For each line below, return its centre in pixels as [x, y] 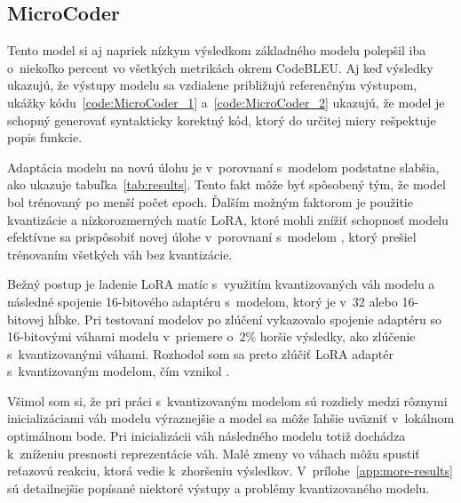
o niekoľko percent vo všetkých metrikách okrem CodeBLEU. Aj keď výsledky [220, 67]
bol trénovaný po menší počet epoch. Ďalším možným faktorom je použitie [210, 201]
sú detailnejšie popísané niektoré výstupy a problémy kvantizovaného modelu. [219, 487]
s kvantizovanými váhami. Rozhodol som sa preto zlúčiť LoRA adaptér [200, 353]
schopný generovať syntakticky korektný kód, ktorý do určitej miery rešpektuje [222, 120]
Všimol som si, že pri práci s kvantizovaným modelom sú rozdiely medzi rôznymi [227, 400]
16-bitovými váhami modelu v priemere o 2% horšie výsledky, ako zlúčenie [211, 336]
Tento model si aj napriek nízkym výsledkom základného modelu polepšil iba [217, 50]
